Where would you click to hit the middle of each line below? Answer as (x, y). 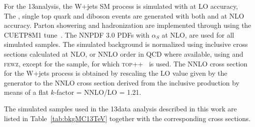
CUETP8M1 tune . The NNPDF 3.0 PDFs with (77, 34)
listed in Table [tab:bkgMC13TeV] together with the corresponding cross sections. (127, 118)
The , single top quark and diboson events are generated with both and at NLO (124, 15)
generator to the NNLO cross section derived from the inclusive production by (122, 82)
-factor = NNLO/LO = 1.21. (98, 92)
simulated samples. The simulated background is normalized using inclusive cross (126, 44)
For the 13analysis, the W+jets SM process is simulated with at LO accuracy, (121, 6)
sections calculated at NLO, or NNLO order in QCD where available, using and (124, 53)
